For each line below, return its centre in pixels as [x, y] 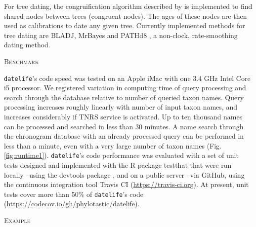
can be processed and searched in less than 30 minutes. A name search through [124, 126]
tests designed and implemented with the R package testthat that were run [118, 165]
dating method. [27, 45]
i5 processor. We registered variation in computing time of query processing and [125, 88]
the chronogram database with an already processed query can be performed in [124, 136]
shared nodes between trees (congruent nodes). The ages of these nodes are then [126, 16]
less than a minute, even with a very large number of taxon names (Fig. [113, 145]
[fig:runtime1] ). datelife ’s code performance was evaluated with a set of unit [121, 155]
